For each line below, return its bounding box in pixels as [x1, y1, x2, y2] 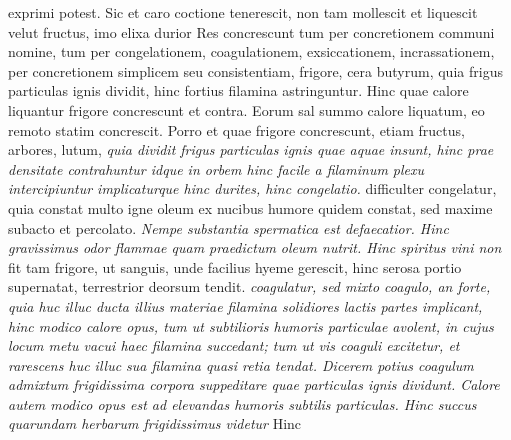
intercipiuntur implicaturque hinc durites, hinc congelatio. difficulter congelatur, [8, 178, 497, 199]
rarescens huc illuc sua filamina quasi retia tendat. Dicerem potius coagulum [8, 354, 474, 375]
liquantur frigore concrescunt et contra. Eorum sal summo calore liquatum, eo [8, 99, 485, 120]
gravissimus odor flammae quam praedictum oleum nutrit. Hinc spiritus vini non [8, 237, 502, 258]
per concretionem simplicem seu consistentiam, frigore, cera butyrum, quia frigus [8, 60, 503, 81]
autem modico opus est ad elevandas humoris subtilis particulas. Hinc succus [8, 393, 477, 414]
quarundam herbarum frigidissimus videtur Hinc [8, 413, 302, 434]
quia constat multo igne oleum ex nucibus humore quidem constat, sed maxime [8, 197, 493, 218]
